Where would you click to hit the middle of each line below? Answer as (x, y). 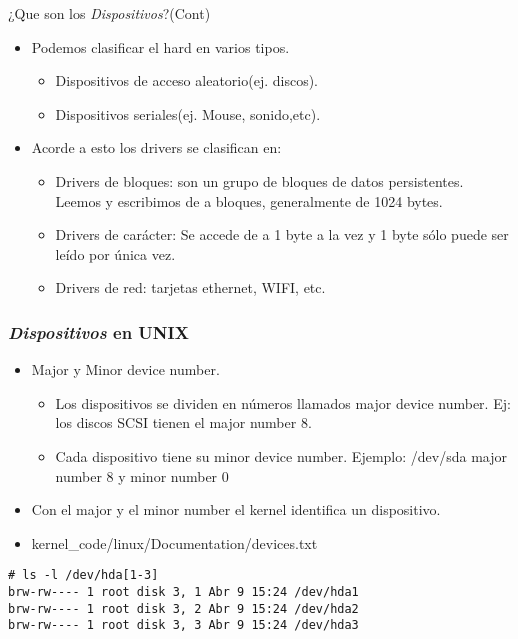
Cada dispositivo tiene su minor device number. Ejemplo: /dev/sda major (281, 455)
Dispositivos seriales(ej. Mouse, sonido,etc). (188, 113)
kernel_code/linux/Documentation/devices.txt (174, 542)
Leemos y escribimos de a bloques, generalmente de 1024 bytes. (249, 200)
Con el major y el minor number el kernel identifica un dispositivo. (236, 509)
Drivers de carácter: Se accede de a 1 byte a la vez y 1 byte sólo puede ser (282, 234)
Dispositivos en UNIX (98, 331)
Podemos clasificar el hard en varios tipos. (160, 46)
